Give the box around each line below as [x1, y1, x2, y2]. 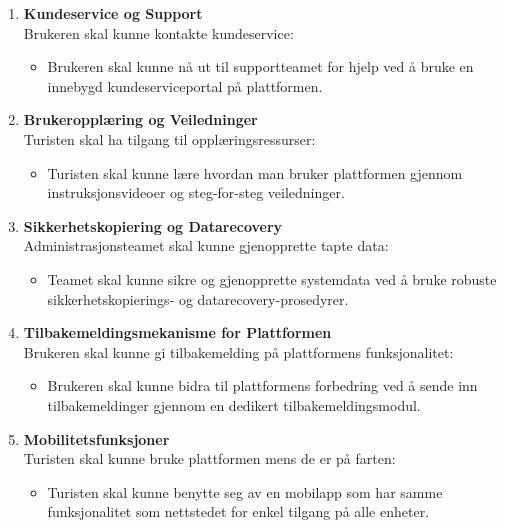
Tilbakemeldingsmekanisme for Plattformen [23, 322, 332, 343]
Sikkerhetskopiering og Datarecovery [23, 215, 283, 236]
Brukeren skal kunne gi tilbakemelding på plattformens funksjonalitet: [23, 341, 454, 362]
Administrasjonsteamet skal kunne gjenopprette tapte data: [23, 235, 389, 256]
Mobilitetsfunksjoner [23, 428, 170, 449]
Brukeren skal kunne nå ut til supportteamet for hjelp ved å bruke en [47, 56, 474, 77]
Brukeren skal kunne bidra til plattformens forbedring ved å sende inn [47, 375, 478, 396]
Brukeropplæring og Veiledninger [23, 109, 258, 130]
